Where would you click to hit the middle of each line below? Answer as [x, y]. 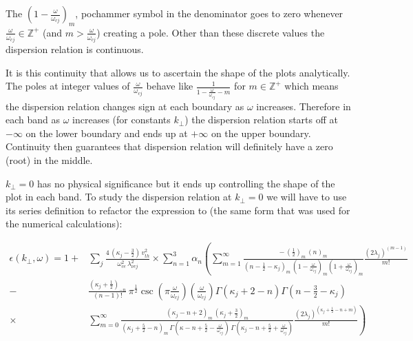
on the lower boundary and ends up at [107, 133]
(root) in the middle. [49, 159]
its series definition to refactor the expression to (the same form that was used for [178, 210]
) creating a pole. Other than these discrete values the [211, 32]
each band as [33, 120]
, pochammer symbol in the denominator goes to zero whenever [209, 13]
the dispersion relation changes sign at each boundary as [125, 106]
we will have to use [307, 197]
